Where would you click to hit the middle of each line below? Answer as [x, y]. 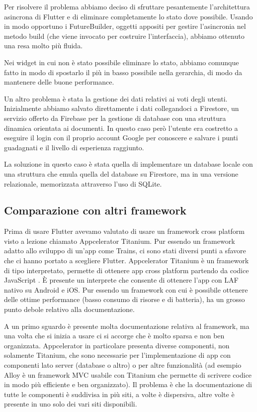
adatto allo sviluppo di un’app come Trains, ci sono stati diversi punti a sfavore [125, 251]
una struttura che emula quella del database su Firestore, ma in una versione [121, 173]
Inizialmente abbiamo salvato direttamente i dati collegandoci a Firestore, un [122, 108]
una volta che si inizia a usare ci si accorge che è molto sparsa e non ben [114, 336]
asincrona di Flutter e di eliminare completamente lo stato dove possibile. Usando [128, 16]
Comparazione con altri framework [95, 210]
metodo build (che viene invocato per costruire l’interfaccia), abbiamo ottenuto [124, 36]
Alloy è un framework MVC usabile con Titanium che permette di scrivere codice [128, 374]
